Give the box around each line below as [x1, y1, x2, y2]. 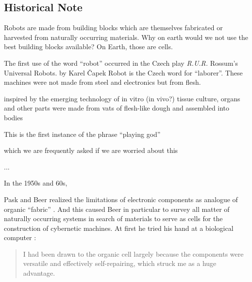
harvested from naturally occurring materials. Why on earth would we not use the [4, 32, 248, 42]
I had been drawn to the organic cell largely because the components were [23, 248, 244, 259]
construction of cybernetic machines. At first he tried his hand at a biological [4, 223, 234, 233]
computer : [4, 232, 36, 243]
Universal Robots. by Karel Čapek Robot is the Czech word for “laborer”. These [4, 67, 243, 77]
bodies [4, 112, 23, 122]
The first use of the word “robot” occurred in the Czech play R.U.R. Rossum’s [4, 57, 238, 68]
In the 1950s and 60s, [4, 178, 67, 188]
